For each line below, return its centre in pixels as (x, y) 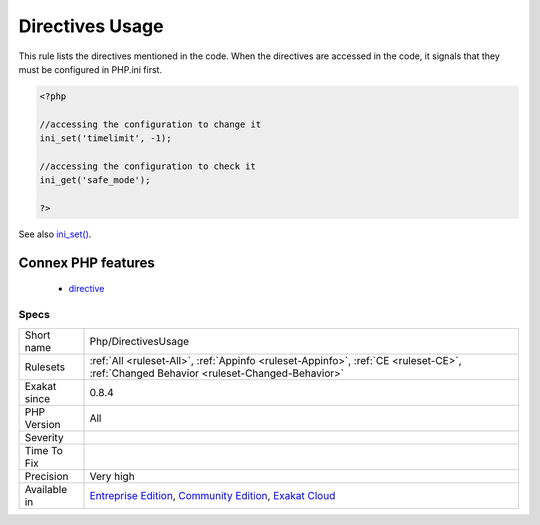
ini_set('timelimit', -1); (105, 138)
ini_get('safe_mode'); (95, 180)
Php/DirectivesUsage (139, 341)
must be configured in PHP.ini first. (90, 69)
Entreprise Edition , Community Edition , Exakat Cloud (212, 495)
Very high (112, 476)
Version (42, 424)
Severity (44, 437)
